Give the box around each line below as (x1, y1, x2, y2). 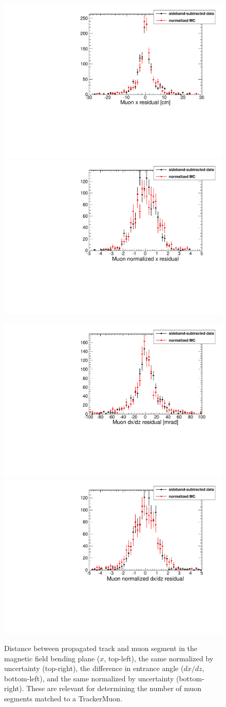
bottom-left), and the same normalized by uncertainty (4, 673, 174, 683)
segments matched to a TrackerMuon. (4, 693, 123, 703)
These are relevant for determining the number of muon (26, 683, 202, 694)
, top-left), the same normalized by (104, 653, 214, 663)
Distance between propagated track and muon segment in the (4, 643, 198, 653)
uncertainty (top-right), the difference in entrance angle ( (4, 663, 184, 674)
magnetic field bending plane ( (4, 653, 100, 663)
